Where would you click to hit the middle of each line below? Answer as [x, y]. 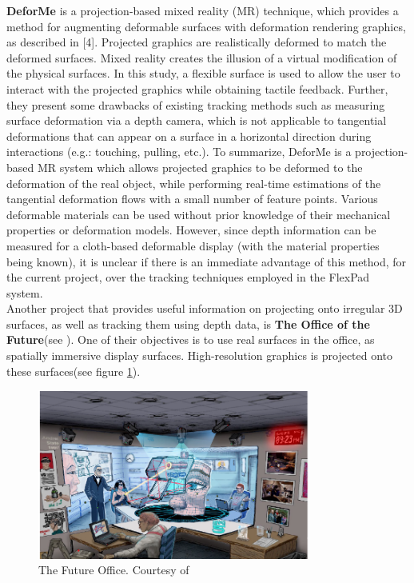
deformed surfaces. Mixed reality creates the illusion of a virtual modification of [202, 57]
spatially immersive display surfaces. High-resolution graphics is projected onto [200, 355]
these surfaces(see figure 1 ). [74, 371]
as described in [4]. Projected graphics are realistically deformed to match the [197, 42]
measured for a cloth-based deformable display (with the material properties [193, 245]
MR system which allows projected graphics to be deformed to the [200, 167]
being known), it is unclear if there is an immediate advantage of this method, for [207, 261]
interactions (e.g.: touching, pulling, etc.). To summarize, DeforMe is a [179, 152]
